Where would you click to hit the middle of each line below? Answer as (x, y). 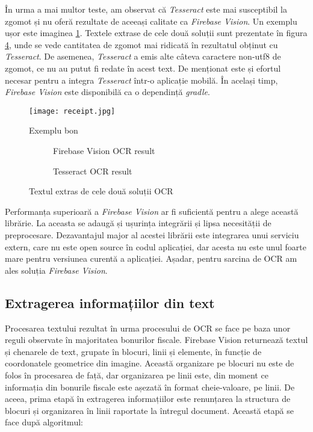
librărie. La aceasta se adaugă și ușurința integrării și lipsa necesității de (138, 223)
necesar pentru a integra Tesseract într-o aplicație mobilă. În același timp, (141, 80)
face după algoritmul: (44, 422)
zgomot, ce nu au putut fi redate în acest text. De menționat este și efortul (143, 68)
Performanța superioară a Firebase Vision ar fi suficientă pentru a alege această (152, 211)
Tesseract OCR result (93, 171)
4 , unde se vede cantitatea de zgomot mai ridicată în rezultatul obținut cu (141, 44)
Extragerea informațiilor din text (110, 302)
